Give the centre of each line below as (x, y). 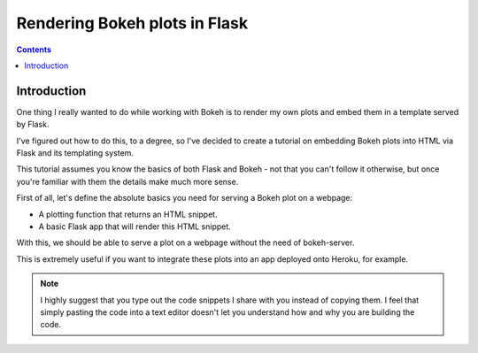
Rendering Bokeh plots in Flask (132, 23)
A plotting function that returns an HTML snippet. (128, 214)
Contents (34, 50)
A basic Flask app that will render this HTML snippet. (135, 226)
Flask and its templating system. (75, 153)
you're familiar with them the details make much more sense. (127, 181)
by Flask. (33, 125)
